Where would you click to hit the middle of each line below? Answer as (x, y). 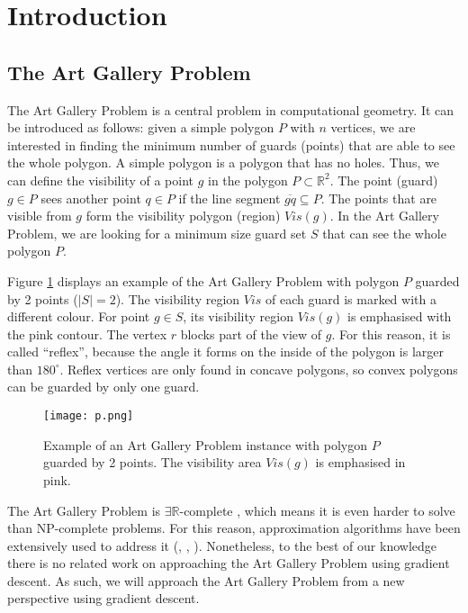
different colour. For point (79, 316)
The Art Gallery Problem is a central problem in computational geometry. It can (231, 109)
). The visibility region (178, 298)
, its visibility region (238, 316)
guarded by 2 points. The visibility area (153, 462)
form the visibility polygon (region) (183, 216)
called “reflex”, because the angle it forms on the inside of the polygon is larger (226, 352)
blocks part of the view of (251, 334)
